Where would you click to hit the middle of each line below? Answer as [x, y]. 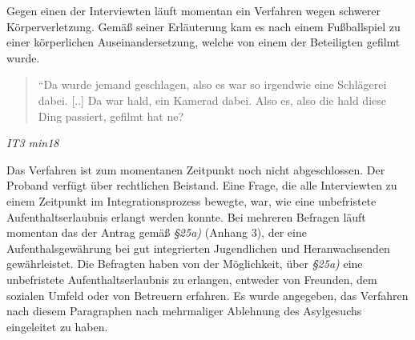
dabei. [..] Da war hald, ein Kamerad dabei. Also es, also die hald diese [212, 100]
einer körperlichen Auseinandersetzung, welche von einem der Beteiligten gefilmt [203, 42]
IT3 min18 [33, 143]
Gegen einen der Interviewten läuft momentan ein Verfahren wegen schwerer [194, 10]
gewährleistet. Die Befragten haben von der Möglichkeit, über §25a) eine [185, 264]
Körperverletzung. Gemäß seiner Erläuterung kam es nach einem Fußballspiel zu [203, 26]
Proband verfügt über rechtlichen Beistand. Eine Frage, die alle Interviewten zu [202, 185]
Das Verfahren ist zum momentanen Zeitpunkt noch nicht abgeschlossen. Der [196, 169]
